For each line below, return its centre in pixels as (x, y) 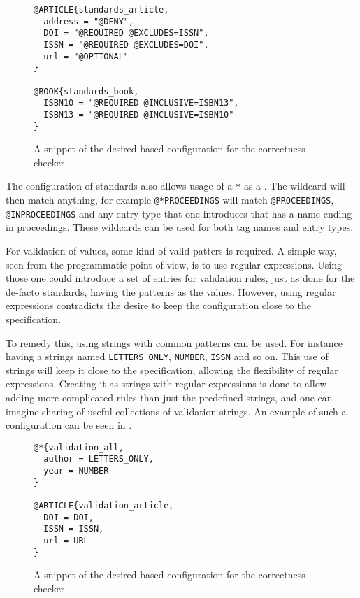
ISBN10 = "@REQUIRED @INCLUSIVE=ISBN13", (141, 103)
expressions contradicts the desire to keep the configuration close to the (158, 305)
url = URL (66, 541)
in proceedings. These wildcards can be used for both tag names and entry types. (180, 227)
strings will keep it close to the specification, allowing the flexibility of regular (172, 370)
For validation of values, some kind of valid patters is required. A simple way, (171, 250)
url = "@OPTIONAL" (86, 56)
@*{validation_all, (79, 447)
